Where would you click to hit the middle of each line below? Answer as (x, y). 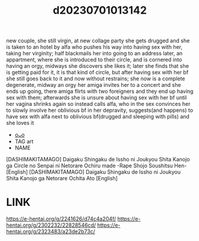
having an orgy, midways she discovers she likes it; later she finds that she (97, 66)
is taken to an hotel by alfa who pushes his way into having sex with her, (94, 47)
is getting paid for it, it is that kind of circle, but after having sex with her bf (97, 73)
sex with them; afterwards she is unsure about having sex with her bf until (97, 98)
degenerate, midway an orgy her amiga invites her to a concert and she (94, 85)
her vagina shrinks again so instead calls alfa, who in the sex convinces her (98, 104)
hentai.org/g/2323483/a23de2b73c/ (51, 231)
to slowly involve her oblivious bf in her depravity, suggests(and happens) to (100, 110)
